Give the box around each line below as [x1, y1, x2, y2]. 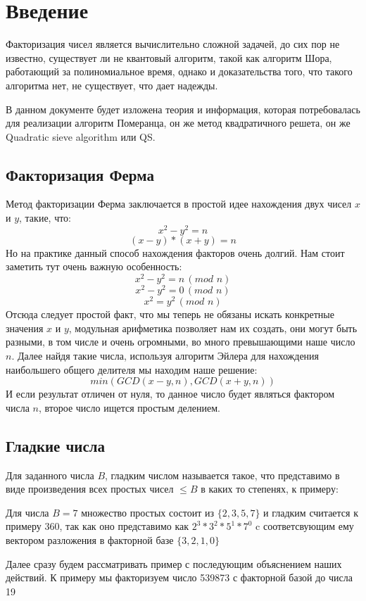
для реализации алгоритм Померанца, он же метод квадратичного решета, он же [6, 115, 351, 130]
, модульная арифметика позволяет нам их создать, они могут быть [68, 320, 358, 335]
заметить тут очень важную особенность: [6, 259, 182, 274]
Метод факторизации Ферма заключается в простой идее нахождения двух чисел [6, 196, 352, 211]
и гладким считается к [263, 505, 358, 519]
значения [6, 320, 44, 335]
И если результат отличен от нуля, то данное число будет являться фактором [6, 386, 335, 401]
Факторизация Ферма [6, 163, 154, 185]
